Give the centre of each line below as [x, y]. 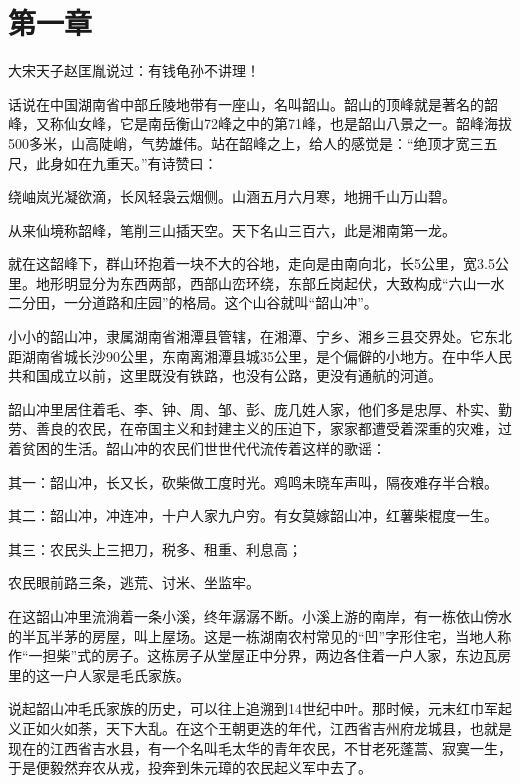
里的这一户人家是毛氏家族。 [99, 674]
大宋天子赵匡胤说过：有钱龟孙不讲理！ [134, 70]
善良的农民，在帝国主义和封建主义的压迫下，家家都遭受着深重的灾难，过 [273, 428]
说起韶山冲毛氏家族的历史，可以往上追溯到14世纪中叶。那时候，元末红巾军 [253, 708]
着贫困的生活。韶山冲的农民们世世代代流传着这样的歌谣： [197, 448]
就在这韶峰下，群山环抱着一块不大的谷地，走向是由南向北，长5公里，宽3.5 [251, 263]
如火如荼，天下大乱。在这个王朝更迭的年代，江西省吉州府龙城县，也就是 [273, 727]
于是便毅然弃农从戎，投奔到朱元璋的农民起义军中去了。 [190, 767]
